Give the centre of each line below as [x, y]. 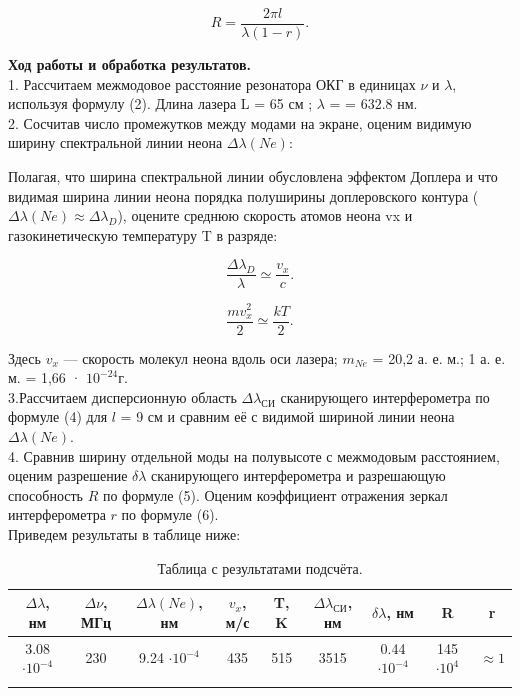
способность [45, 494]
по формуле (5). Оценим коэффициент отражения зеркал [275, 494]
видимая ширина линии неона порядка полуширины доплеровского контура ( [243, 195]
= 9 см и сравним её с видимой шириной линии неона [287, 416]
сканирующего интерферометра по [385, 396]
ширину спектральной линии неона [115, 142]
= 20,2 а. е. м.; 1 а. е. [439, 357]
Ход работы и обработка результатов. [130, 64]
